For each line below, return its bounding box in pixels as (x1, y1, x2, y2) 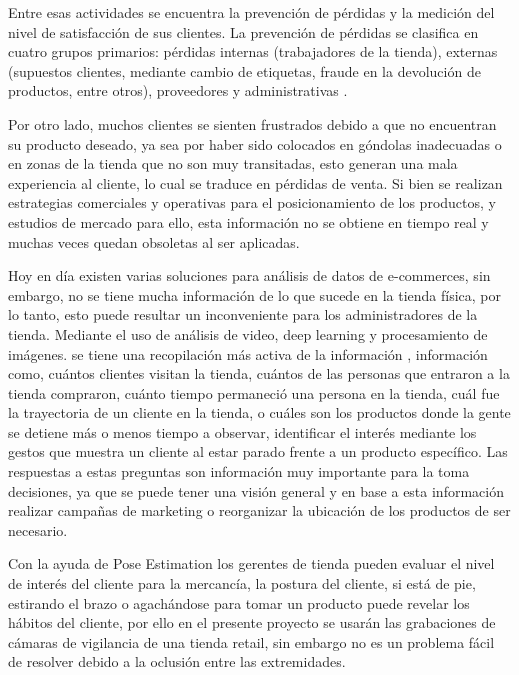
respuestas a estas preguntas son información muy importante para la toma (8, 461, 470, 482)
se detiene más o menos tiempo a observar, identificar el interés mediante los (8, 421, 477, 442)
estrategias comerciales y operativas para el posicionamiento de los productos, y (8, 192, 496, 213)
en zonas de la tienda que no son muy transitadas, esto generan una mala (8, 153, 458, 174)
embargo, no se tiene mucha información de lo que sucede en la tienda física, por (8, 284, 502, 305)
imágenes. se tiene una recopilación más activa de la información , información (8, 343, 488, 364)
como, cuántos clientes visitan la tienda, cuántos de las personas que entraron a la (8, 363, 510, 384)
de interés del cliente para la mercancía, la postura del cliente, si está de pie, (8, 573, 476, 594)
